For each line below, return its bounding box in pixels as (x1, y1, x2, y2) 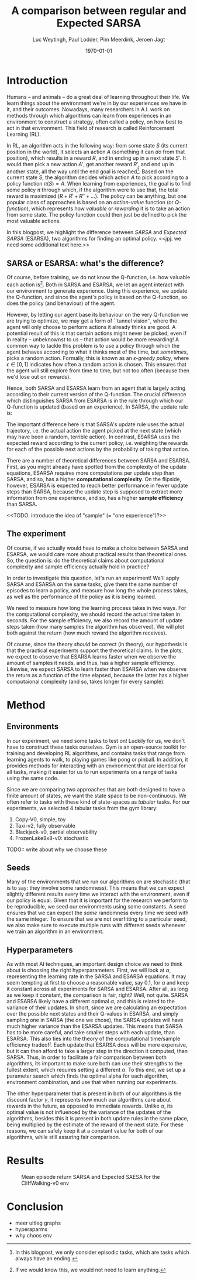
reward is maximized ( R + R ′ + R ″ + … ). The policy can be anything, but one (6, 193, 186, 200)
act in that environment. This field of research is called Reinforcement (6, 124, 175, 131)
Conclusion (6, 1200, 64, 1213)
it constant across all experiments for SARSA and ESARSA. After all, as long (6, 985, 188, 993)
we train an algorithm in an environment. (6, 928, 104, 935)
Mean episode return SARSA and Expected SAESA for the (21, 1174, 160, 1181)
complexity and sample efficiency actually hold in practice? (6, 563, 150, 570)
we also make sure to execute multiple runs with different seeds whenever (6, 922, 186, 929)
